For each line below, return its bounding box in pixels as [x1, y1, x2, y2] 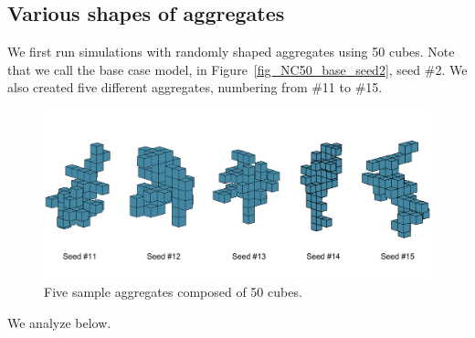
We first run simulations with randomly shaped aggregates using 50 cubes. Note [7, 42, 455, 61]
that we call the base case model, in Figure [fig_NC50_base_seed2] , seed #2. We [7, 59, 468, 79]
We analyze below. [7, 313, 111, 333]
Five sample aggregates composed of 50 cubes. [44, 282, 302, 301]
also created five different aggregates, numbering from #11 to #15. [7, 78, 383, 97]
